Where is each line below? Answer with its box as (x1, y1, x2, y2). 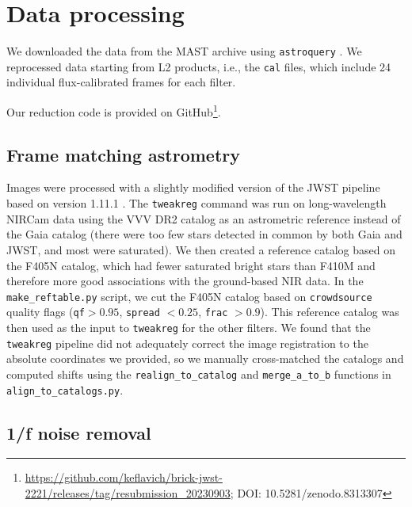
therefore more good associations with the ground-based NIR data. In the (6, 273, 364, 289)
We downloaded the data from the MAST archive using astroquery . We (6, 43, 362, 59)
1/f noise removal (6, 420, 151, 444)
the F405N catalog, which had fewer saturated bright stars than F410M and (6, 257, 376, 273)
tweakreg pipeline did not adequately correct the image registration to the (6, 334, 368, 351)
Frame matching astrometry (6, 142, 241, 166)
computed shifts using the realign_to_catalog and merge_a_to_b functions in (6, 365, 391, 382)
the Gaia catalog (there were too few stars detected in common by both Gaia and (6, 226, 402, 242)
